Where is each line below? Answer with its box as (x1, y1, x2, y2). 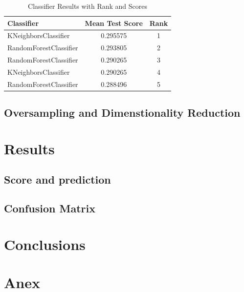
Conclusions (4, 234, 86, 254)
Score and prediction (4, 172, 111, 187)
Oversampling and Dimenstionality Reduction (4, 105, 241, 120)
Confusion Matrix (4, 201, 95, 216)
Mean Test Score (85, 18, 143, 28)
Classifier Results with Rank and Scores (28, 1, 148, 11)
